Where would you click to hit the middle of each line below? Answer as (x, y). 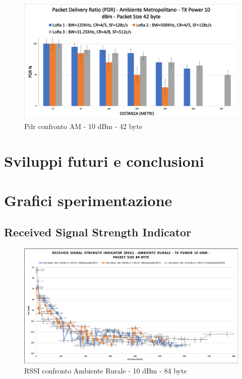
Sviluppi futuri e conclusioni (104, 161)
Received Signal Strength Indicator (98, 232)
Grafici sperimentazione (88, 200)
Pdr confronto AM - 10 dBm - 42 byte (83, 126)
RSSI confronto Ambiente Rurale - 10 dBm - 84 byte (106, 371)
